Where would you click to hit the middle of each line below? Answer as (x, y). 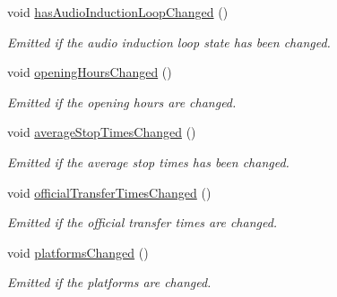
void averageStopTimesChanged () (102, 132)
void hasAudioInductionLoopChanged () (118, 12)
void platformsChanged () (78, 252)
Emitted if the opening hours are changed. (122, 102)
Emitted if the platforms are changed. (109, 282)
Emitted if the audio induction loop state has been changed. (169, 42)
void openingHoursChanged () (90, 72)
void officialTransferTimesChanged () (109, 192)
